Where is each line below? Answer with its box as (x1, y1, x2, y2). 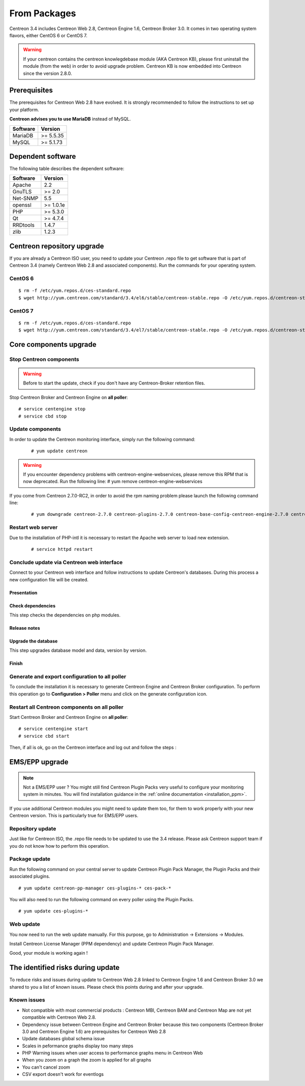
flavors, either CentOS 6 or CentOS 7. (9, 32, 87, 38)
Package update (9, 855, 51, 862)
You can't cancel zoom (22, 1064, 71, 1070)
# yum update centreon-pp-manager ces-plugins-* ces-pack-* (18, 885, 171, 891)
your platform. (9, 106, 39, 113)
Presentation (9, 590, 38, 596)
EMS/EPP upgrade (9, 758, 69, 766)
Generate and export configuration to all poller (9, 673, 127, 680)
